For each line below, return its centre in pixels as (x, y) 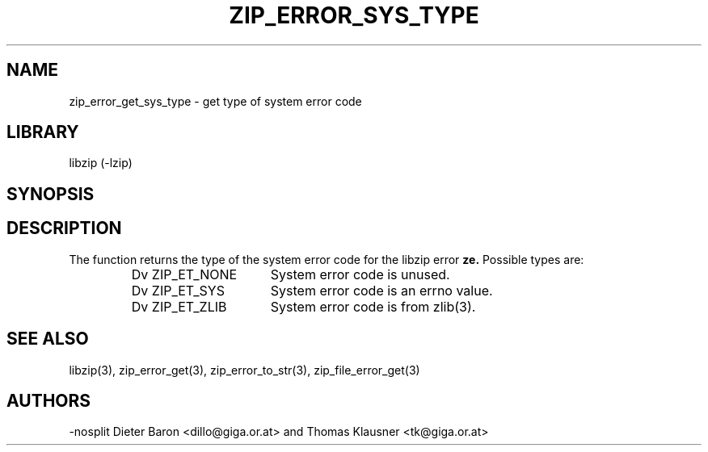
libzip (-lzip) (101, 163)
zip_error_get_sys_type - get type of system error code (215, 101)
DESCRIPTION (64, 228)
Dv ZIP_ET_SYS (178, 290)
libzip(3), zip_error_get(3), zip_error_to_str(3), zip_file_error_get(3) (244, 370)
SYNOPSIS (51, 194)
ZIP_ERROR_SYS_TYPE (354, 15)
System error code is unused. (360, 274)
